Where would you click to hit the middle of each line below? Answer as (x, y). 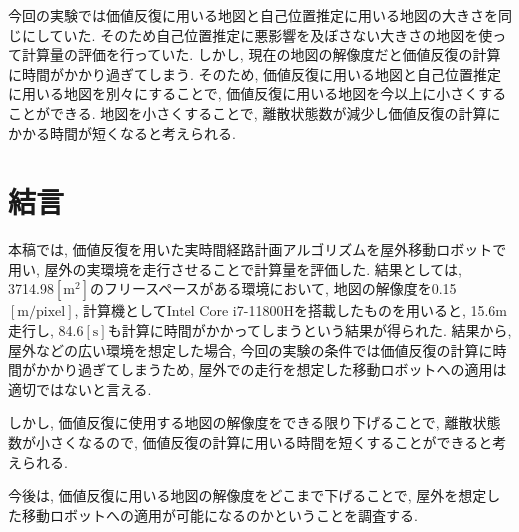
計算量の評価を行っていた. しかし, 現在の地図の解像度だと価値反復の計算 (261, 54)
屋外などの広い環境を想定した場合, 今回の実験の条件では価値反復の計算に (250, 349)
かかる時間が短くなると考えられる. (122, 132)
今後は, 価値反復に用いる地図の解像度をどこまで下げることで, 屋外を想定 (247, 495)
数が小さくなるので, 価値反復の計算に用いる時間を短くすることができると (250, 442)
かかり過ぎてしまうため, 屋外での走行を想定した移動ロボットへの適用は (271, 369)
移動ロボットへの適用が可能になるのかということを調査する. (219, 514)
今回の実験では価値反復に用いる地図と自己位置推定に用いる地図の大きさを (253, 15)
